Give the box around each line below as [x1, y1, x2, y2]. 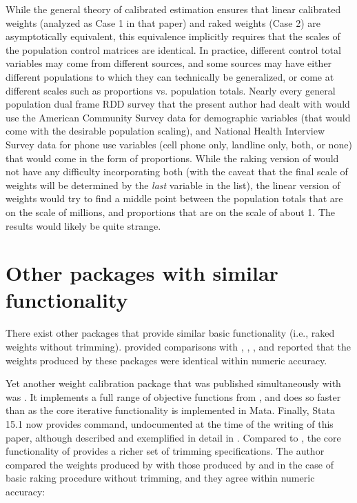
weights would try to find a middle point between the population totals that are [6, 191, 343, 206]
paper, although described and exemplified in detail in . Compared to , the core [6, 430, 341, 444]
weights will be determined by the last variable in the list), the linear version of [6, 177, 340, 192]
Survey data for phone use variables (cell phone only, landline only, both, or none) [6, 137, 352, 151]
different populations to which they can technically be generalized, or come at [6, 69, 334, 83]
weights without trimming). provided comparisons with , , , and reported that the [6, 339, 351, 353]
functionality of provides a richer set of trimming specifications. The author [6, 444, 325, 458]
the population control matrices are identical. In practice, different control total [6, 42, 341, 57]
